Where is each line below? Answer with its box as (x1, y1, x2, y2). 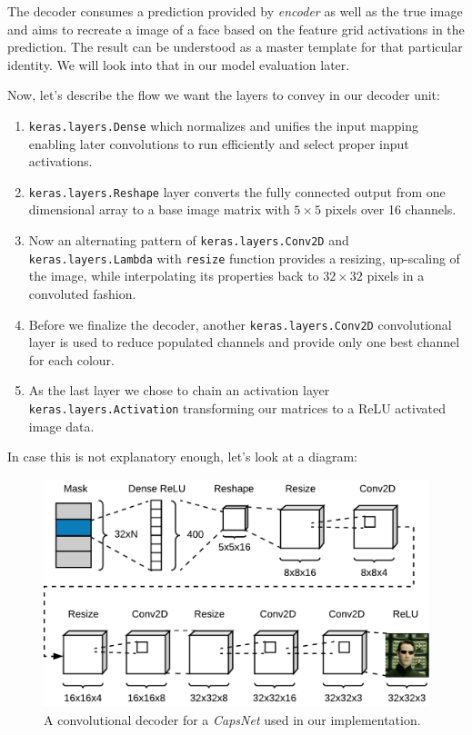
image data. (28, 416, 95, 435)
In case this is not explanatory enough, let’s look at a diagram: (7, 447, 357, 466)
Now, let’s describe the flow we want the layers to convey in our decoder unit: (7, 85, 440, 104)
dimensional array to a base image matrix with (28, 200, 290, 219)
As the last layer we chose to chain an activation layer (28, 381, 330, 400)
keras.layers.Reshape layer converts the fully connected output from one (28, 182, 446, 201)
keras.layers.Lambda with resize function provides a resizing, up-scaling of (28, 248, 460, 267)
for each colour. (28, 350, 115, 369)
